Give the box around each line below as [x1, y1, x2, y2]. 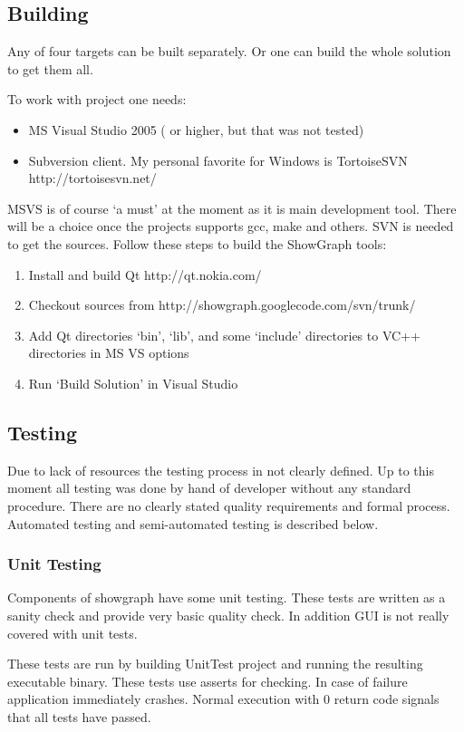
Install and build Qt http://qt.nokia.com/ [28, 265, 262, 284]
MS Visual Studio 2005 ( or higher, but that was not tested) [28, 120, 364, 139]
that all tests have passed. [7, 707, 151, 726]
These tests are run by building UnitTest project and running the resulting [7, 654, 423, 673]
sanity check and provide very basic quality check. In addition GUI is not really [7, 605, 449, 624]
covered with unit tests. [7, 623, 138, 642]
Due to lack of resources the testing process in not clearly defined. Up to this [7, 460, 434, 479]
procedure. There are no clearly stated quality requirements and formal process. [7, 496, 450, 515]
